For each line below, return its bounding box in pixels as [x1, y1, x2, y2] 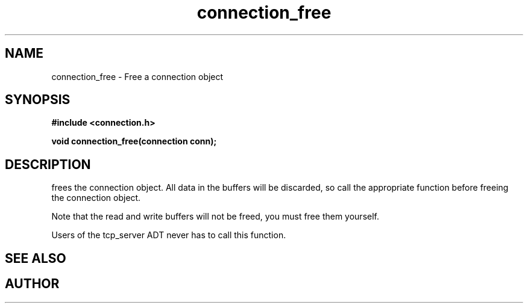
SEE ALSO [5, 250, 66, 266]
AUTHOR [5, 276, 60, 292]
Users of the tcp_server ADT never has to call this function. [51, 230, 286, 241]
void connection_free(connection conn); [51, 136, 217, 147]
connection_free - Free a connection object [51, 71, 224, 82]
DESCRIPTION [5, 156, 91, 172]
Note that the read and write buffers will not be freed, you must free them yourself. [51, 211, 380, 222]
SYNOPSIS [5, 92, 71, 108]
